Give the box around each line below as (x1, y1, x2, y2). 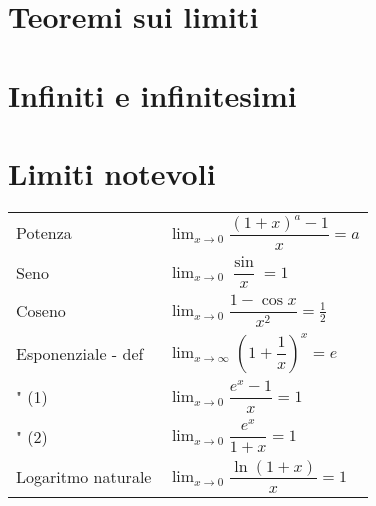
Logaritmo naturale (16, 465, 152, 489)
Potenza (16, 220, 72, 244)
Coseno (16, 299, 66, 323)
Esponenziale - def (16, 342, 144, 366)
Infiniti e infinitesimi (8, 74, 297, 115)
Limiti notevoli (8, 152, 216, 193)
